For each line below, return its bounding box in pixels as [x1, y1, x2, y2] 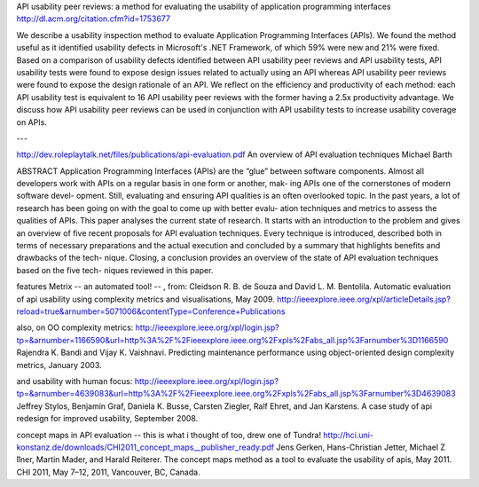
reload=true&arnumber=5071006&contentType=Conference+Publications [16, 306, 286, 317]
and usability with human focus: [16, 375, 133, 386]
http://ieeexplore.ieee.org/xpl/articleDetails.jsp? [276, 294, 452, 304]
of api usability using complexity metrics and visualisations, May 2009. [16, 294, 275, 304]
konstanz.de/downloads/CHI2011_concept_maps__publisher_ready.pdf [16, 442, 275, 452]
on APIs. [16, 116, 48, 128]
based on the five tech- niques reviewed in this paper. [16, 264, 214, 275]
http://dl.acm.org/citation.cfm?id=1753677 [16, 13, 170, 24]
